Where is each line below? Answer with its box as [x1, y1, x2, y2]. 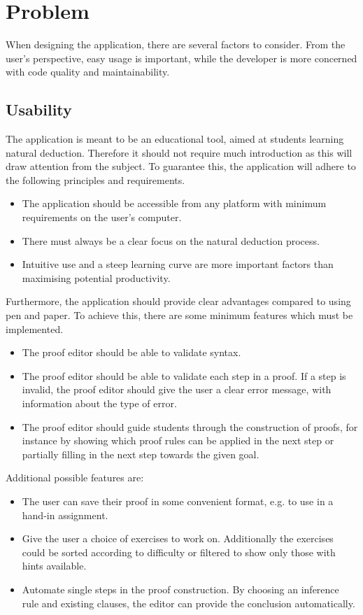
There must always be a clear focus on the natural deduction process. [22, 233, 320, 248]
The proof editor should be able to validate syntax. [22, 345, 241, 360]
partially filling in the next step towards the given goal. [22, 446, 259, 461]
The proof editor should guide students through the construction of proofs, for [22, 419, 358, 434]
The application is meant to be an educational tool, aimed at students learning [6, 132, 344, 146]
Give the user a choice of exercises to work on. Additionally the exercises [22, 531, 334, 546]
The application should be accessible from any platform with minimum [22, 196, 327, 211]
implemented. [6, 321, 64, 336]
